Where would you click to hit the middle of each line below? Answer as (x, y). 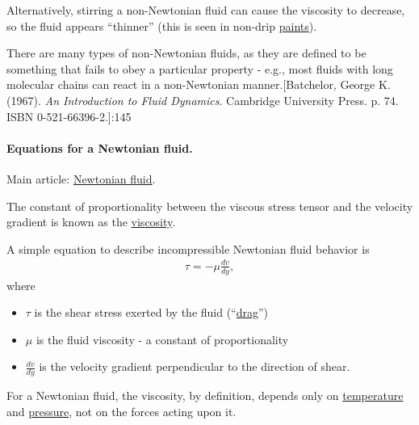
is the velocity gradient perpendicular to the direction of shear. (195, 366)
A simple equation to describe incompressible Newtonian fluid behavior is (188, 248)
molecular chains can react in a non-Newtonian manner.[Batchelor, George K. (199, 84)
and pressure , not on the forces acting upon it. (122, 411)
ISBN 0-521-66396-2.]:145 (69, 116)
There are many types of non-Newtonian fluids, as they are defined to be (186, 53)
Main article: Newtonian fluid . (81, 178)
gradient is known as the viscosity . (91, 222)
